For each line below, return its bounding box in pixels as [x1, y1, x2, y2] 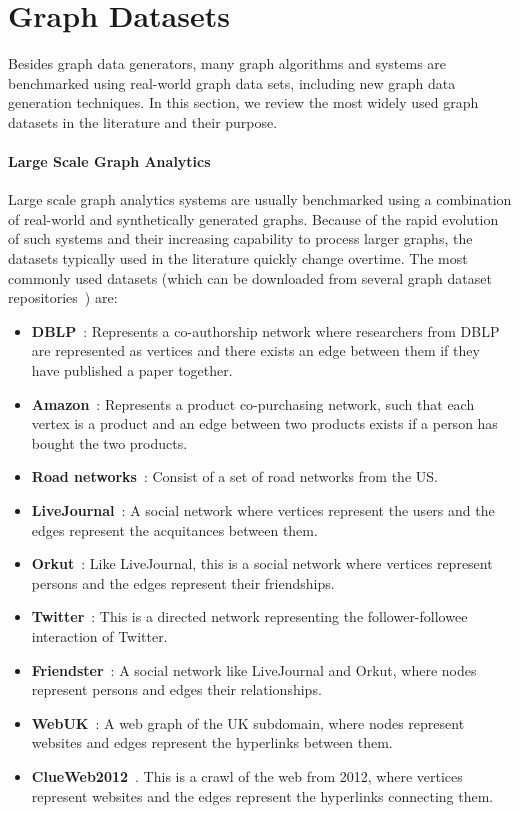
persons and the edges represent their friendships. [31, 572, 335, 593]
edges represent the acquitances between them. [31, 519, 318, 540]
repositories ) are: [8, 287, 118, 308]
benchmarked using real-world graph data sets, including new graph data [8, 72, 456, 93]
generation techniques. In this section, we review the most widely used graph [8, 92, 479, 113]
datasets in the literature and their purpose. [8, 111, 278, 132]
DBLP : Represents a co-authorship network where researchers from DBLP [31, 320, 500, 341]
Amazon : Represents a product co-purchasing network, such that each [31, 393, 475, 414]
